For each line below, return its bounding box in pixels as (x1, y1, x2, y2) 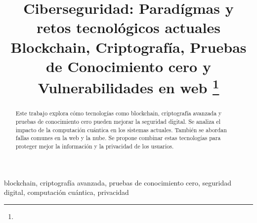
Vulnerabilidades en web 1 (38, 75, 219, 98)
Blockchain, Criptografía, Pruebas (10, 37, 247, 57)
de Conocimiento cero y (46, 56, 211, 76)
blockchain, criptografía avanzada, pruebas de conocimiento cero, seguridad (4, 177, 232, 187)
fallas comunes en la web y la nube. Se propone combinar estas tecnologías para (15, 134, 221, 142)
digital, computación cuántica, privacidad (4, 187, 129, 197)
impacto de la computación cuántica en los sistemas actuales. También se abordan (15, 125, 227, 134)
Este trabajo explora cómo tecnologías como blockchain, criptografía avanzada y (15, 109, 222, 117)
